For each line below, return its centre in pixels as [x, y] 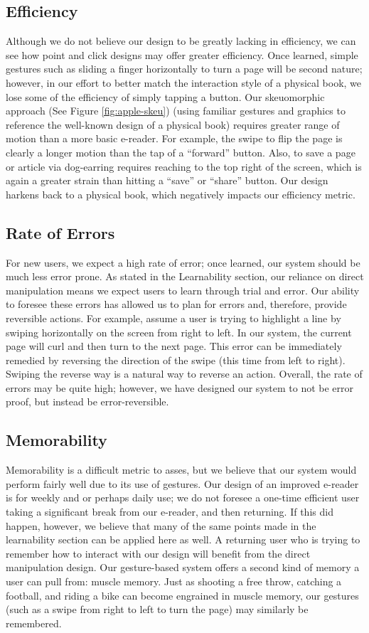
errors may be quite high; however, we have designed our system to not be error [180, 387]
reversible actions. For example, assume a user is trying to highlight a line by [173, 318]
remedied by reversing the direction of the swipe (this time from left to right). [176, 360]
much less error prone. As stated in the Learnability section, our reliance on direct [185, 276]
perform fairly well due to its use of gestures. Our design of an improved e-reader [182, 483]
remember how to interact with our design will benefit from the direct [158, 553]
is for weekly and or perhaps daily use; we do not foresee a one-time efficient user [183, 498]
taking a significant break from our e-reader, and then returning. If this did [170, 512]
